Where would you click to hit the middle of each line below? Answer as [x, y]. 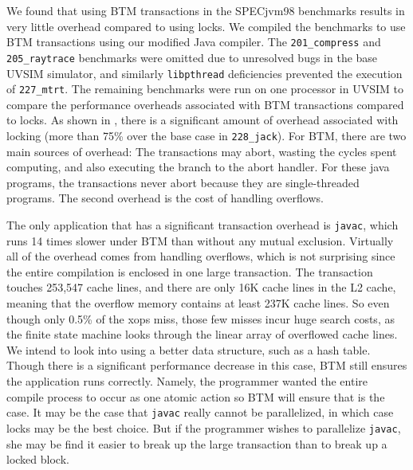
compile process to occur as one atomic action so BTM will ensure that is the [196, 396]
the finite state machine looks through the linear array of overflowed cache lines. [202, 334]
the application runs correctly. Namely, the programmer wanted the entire [187, 381]
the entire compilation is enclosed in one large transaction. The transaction [190, 271]
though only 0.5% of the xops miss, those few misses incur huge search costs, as [201, 318]
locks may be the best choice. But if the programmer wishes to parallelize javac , [204, 427]
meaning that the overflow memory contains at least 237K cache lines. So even [198, 303]
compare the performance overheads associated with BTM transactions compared [205, 104]
